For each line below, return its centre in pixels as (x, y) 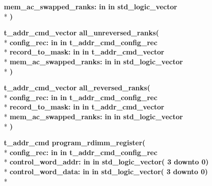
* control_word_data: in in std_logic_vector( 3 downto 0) (106, 171)
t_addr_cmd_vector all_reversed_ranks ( (77, 88)
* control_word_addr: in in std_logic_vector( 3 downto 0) (106, 162)
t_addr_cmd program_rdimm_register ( (75, 143)
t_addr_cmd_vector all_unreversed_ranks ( (81, 33)
